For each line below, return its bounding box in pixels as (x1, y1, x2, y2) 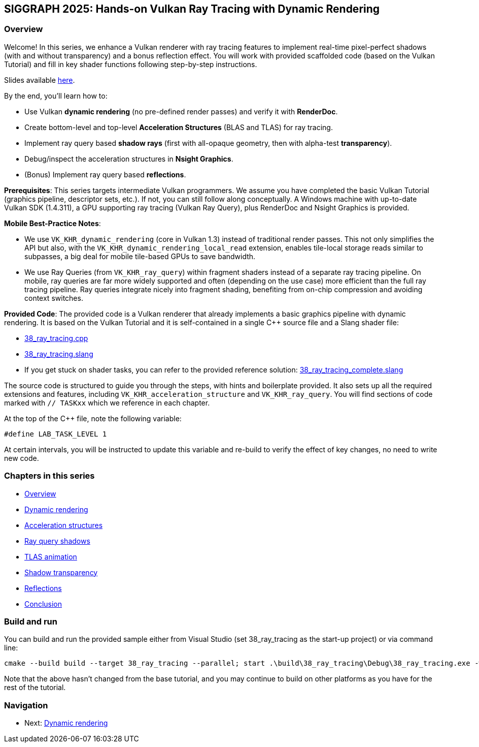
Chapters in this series (4, 471, 95, 481)
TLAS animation (24, 552, 77, 561)
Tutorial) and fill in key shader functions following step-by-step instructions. (4, 59, 257, 69)
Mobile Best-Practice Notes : (4, 219, 101, 228)
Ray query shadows (24, 536, 90, 545)
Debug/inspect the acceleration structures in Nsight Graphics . (24, 154, 233, 163)
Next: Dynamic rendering (24, 719, 108, 728)
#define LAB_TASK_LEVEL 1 (4, 429, 107, 438)
